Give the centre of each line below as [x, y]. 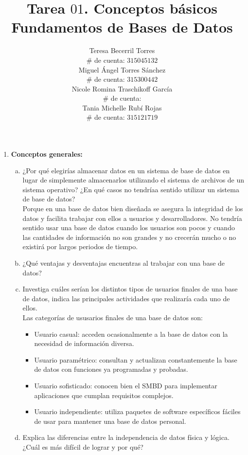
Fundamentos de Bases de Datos [122, 27]
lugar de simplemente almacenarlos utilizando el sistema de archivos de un [133, 180]
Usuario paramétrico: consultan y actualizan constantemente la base [136, 359]
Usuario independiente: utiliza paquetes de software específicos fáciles [137, 411]
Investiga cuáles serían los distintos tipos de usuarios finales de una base [130, 289]
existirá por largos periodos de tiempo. [80, 246]
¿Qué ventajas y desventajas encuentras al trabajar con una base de [124, 263]
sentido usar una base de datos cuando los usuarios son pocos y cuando [129, 227]
